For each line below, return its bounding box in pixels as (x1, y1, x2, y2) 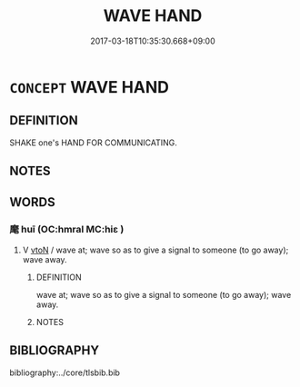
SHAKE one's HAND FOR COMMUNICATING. (9, 137, 177, 148)
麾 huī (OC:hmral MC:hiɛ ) (9, 223, 125, 236)
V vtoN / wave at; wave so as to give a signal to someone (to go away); (22, 244, 289, 255)
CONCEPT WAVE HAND (9, 76, 170, 97)
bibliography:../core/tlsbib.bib (9, 367, 121, 378)
